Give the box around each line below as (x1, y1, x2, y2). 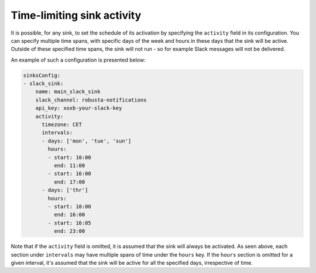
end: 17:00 (53, 179, 85, 185)
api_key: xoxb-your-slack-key (35, 105, 122, 111)
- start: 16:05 (47, 220, 92, 226)
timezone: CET (42, 121, 82, 128)
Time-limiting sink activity (11, 9, 142, 22)
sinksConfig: (23, 72, 61, 79)
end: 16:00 (53, 211, 85, 218)
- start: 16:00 (47, 170, 92, 177)
